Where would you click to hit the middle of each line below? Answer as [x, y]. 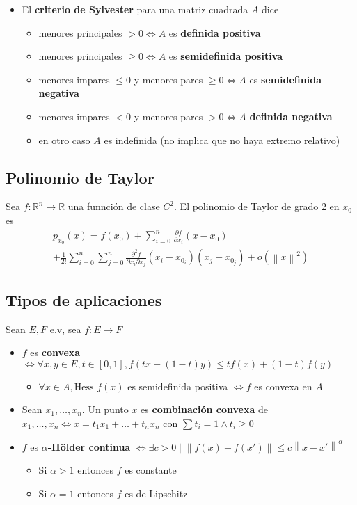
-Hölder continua [89, 446]
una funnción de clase [114, 206]
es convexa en [283, 386]
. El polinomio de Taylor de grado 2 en [257, 206]
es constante [151, 470]
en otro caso [64, 139]
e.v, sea [65, 329]
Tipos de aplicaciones [84, 299]
